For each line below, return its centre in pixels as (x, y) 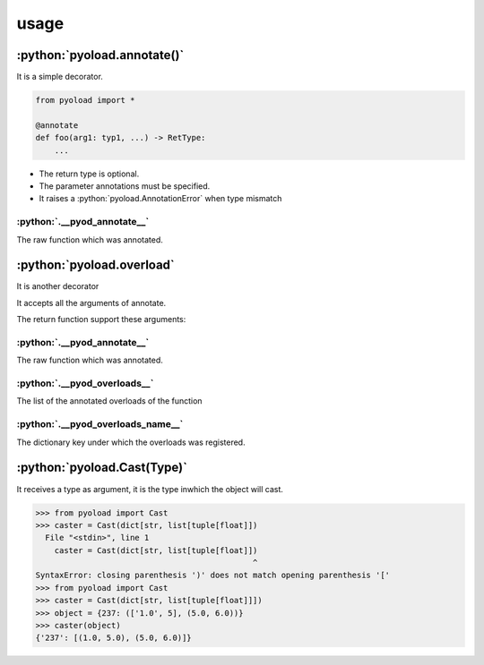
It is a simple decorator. (60, 77)
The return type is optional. (89, 174)
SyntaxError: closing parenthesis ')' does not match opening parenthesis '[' (212, 575)
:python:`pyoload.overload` (95, 265)
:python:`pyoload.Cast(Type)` (102, 468)
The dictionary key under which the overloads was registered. (131, 442)
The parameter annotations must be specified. (125, 186)
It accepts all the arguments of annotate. (91, 303)
